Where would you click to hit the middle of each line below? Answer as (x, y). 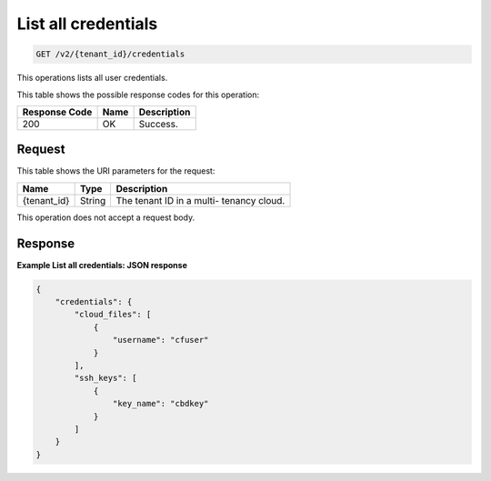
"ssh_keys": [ (105, 378)
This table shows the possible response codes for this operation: (138, 95)
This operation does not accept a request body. (106, 217)
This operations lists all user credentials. (92, 78)
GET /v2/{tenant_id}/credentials (110, 54)
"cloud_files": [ (113, 315)
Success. (159, 124)
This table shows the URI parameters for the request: (116, 171)
